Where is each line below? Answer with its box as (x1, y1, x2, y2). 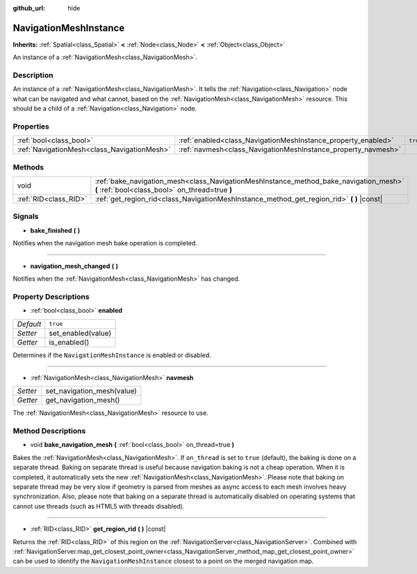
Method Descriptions (13, 426, 86, 436)
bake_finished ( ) (30, 226, 81, 234)
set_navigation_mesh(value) (45, 386, 137, 396)
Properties (13, 122, 50, 131)
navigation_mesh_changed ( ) (30, 261, 118, 270)
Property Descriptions (13, 292, 90, 302)
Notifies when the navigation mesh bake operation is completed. (13, 239, 197, 247)
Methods (13, 162, 44, 172)
